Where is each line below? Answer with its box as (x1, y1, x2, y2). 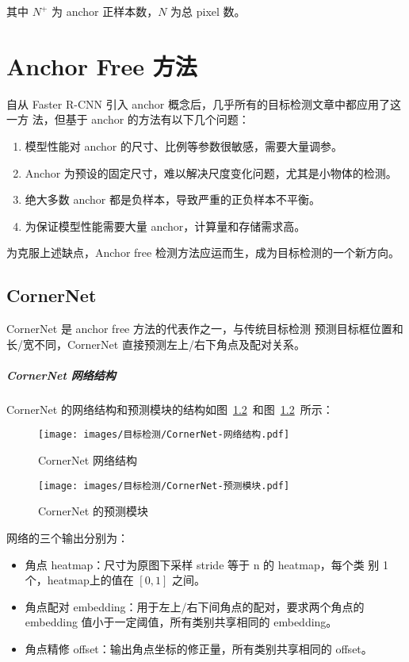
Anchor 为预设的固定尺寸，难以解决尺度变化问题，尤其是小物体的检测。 (25, 164, 397, 181)
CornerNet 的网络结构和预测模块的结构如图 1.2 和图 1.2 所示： (6, 400, 334, 417)
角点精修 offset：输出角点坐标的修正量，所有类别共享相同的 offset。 (25, 640, 373, 656)
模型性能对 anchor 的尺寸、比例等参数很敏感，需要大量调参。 (25, 137, 342, 154)
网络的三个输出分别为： (6, 529, 128, 545)
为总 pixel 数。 (170, 3, 246, 19)
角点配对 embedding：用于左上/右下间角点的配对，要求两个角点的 (25, 598, 365, 614)
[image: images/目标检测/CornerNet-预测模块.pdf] (38, 480, 290, 492)
